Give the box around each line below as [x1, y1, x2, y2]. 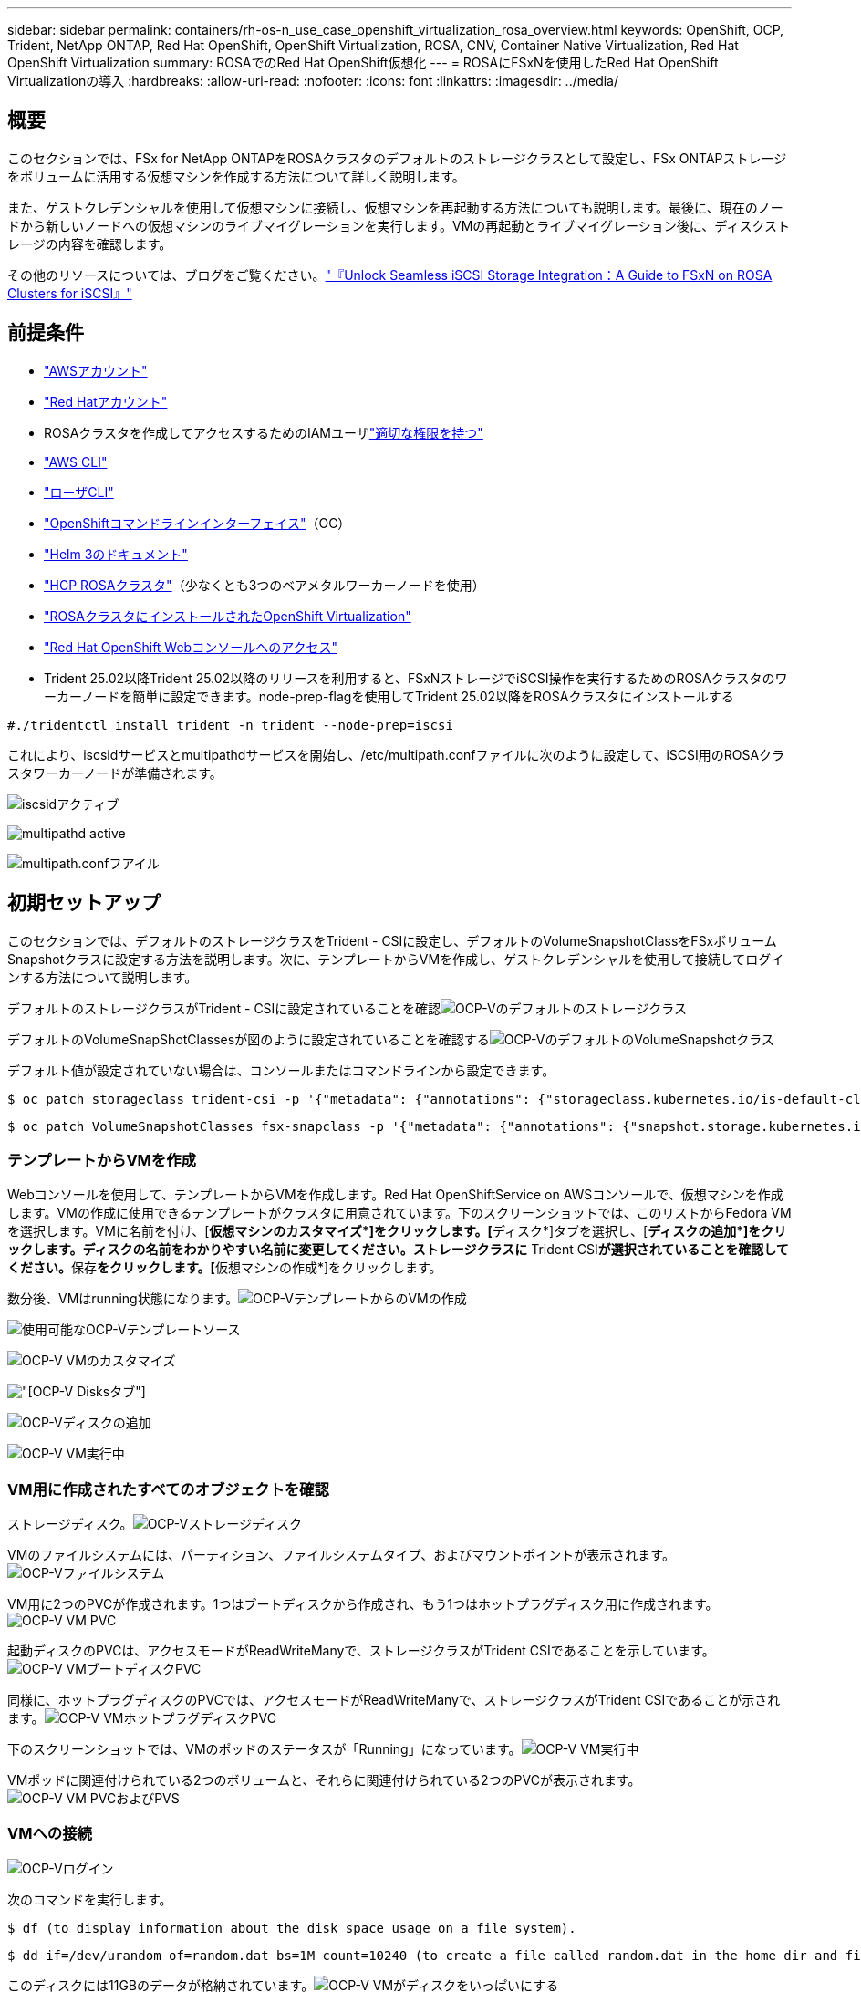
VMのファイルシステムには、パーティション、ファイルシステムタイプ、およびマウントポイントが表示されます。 [7, 1547, 675, 1563]
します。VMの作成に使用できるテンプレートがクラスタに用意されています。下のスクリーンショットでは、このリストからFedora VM [7, 1205, 792, 1221]
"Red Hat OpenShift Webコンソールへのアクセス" [44, 638, 338, 655]
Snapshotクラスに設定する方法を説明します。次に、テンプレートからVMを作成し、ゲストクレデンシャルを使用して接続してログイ [7, 950, 784, 967]
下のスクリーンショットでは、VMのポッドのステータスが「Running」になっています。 [7, 1741, 522, 1758]
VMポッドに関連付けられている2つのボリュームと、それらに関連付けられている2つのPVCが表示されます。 [7, 1772, 641, 1789]
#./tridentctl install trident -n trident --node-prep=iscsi [7, 717, 453, 732]
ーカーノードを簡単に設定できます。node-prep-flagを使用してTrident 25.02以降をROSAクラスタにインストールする [44, 688, 734, 704]
